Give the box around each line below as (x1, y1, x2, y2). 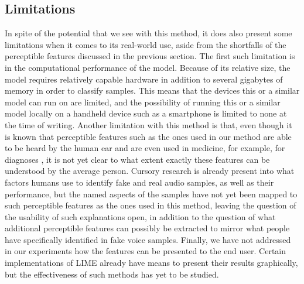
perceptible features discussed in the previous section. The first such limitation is (5, 50, 295, 62)
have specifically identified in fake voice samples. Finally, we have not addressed (5, 233, 291, 245)
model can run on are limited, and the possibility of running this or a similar (5, 95, 281, 108)
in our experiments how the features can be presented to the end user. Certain (5, 245, 286, 257)
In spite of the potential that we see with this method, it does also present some (5, 27, 292, 39)
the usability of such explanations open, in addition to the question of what (5, 210, 276, 223)
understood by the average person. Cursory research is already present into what (5, 165, 295, 177)
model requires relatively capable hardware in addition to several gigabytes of (5, 73, 283, 85)
